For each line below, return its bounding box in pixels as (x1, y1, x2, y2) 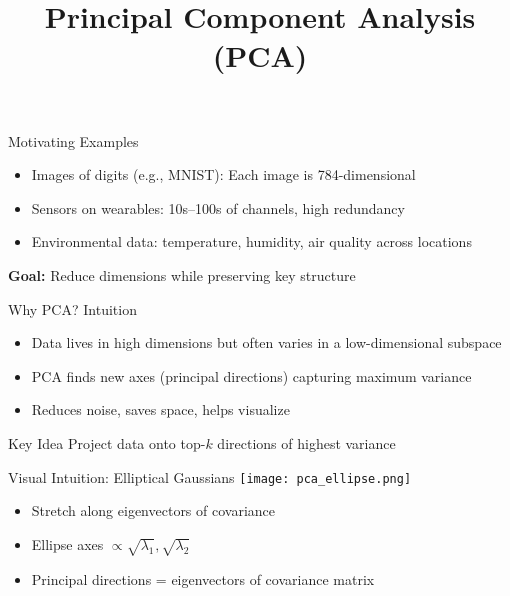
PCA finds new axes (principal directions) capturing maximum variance (31, 365, 472, 386)
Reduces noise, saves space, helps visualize (31, 399, 290, 420)
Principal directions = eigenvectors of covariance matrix (31, 568, 375, 589)
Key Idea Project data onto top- (8, 432, 206, 453)
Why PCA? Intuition (8, 298, 137, 319)
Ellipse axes (31, 533, 104, 554)
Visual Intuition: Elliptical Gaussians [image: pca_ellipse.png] (8, 466, 412, 487)
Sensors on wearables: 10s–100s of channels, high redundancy (31, 197, 405, 218)
